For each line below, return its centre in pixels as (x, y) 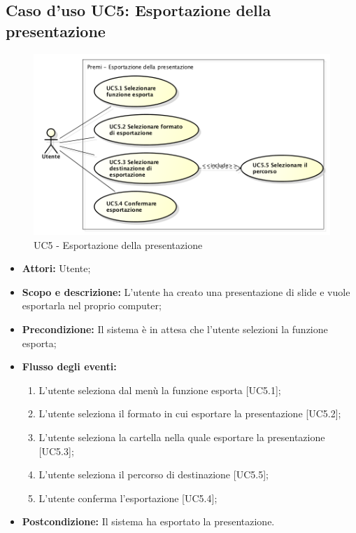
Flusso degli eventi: (69, 366)
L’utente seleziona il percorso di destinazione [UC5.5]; (154, 474)
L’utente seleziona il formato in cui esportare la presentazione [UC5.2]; (190, 413)
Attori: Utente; (56, 268)
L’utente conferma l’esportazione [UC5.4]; (128, 498)
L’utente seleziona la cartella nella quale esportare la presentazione (182, 437)
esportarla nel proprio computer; (92, 305)
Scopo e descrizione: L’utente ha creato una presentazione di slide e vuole (186, 291)
